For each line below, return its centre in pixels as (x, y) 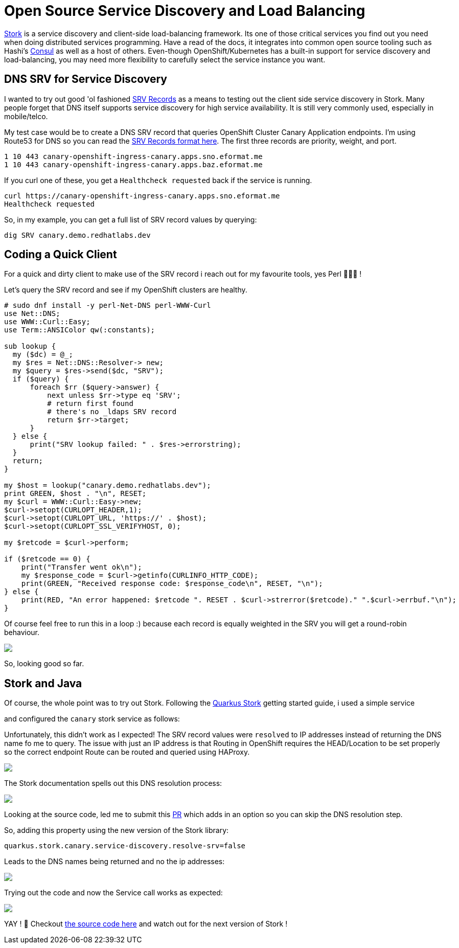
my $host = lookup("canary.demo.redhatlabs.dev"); (108, 486)
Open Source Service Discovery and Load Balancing (185, 11)
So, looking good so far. (44, 664)
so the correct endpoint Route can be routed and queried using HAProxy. (127, 752)
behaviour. (22, 633)
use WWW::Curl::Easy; (47, 322)
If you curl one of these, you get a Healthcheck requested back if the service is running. (158, 180)
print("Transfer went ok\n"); (82, 567)
